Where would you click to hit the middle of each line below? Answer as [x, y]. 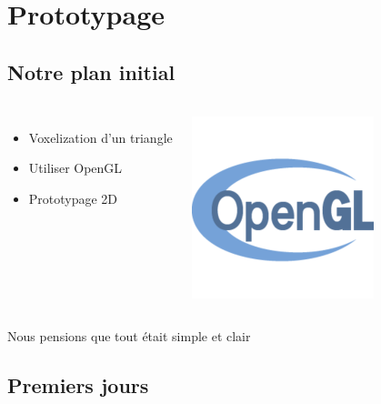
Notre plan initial [91, 71]
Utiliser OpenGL [75, 168]
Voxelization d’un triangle [100, 137]
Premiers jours [78, 385]
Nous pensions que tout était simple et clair [129, 336]
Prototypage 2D [73, 198]
